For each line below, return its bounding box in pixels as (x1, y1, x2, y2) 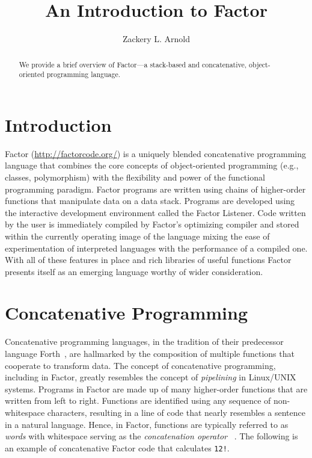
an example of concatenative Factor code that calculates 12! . (5, 441, 230, 454)
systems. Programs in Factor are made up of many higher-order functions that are (5, 382, 308, 395)
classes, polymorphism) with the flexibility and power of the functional (5, 170, 265, 183)
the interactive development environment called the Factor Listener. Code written (5, 206, 306, 218)
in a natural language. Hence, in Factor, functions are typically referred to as (5, 418, 289, 430)
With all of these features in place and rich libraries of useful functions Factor (5, 253, 292, 266)
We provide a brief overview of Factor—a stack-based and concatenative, (19, 59, 247, 69)
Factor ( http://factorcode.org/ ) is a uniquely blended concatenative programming (5, 147, 307, 159)
